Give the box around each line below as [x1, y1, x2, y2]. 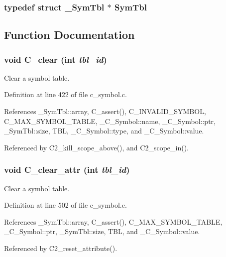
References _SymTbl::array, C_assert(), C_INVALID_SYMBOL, [4, 106, 206, 117]
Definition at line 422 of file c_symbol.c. [4, 89, 127, 100]
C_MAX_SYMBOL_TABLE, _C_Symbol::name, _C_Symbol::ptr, [4, 116, 216, 126]
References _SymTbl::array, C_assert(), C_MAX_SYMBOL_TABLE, [4, 216, 223, 227]
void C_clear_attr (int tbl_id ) [4, 163, 130, 176]
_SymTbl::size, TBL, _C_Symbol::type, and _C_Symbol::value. [4, 126, 204, 136]
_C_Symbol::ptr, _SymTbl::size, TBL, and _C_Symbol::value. [4, 226, 200, 237]
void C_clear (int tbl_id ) [4, 53, 107, 65]
